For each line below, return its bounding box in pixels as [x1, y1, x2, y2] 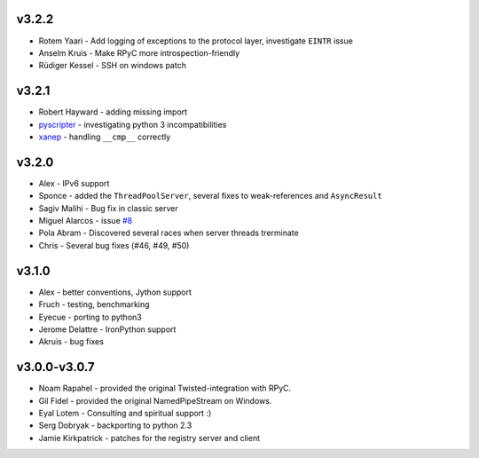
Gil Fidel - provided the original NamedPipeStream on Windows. [38, 395, 272, 406]
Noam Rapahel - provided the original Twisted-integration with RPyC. [38, 383, 292, 394]
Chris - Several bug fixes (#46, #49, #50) [38, 240, 190, 250]
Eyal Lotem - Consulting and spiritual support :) [38, 408, 212, 418]
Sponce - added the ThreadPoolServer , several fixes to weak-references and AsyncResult [38, 191, 383, 201]
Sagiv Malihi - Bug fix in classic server [38, 202, 179, 213]
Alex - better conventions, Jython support [38, 287, 192, 297]
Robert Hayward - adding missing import [38, 107, 188, 117]
